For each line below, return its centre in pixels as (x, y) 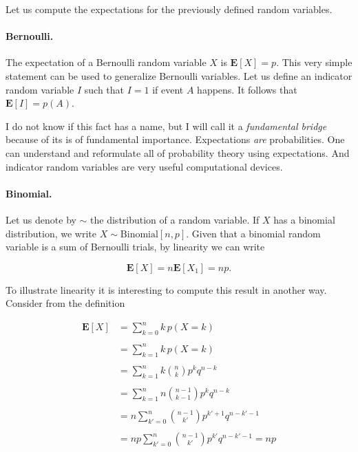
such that (104, 89)
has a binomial (304, 219)
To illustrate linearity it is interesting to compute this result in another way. (166, 289)
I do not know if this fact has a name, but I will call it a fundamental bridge (166, 126)
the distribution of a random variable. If (175, 219)
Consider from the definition (65, 303)
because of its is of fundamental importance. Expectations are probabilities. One (175, 139)
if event (168, 89)
